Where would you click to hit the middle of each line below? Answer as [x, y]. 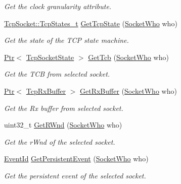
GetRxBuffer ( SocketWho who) [128, 90]
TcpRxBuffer [46, 90]
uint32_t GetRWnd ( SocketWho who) [63, 125]
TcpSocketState [50, 57]
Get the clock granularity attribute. [58, 6]
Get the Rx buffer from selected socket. [64, 108]
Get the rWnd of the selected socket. [60, 141]
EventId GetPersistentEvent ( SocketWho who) [76, 159]
